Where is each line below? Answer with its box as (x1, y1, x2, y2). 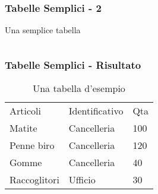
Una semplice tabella (5, 24, 81, 36)
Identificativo (68, 104, 124, 118)
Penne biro (10, 138, 55, 152)
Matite (10, 121, 37, 135)
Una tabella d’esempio (33, 81, 125, 96)
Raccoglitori (10, 173, 59, 187)
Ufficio (68, 173, 96, 187)
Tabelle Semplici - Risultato (5, 57, 141, 72)
